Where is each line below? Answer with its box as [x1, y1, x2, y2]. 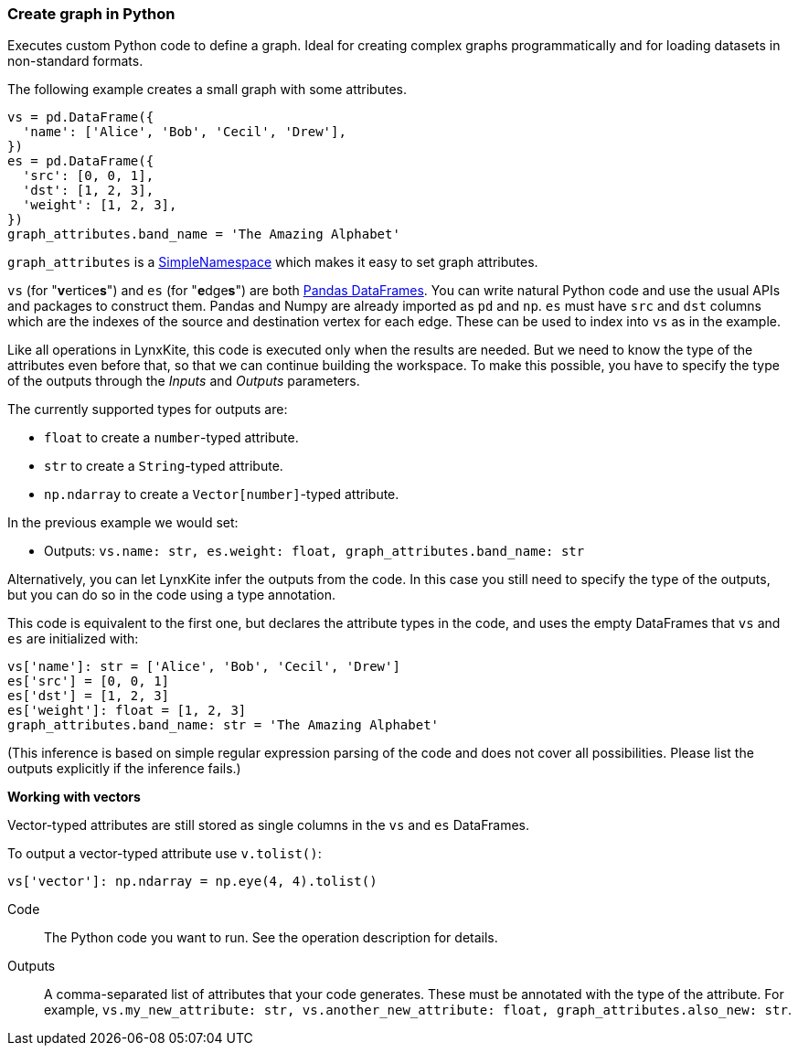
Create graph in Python [7, 5, 176, 23]
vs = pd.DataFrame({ [7, 110, 154, 125]
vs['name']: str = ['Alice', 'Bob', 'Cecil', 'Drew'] [7, 659, 400, 675]
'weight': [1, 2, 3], [22, 197, 177, 213]
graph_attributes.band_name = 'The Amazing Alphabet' [7, 227, 400, 242]
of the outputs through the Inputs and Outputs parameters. [7, 373, 360, 389]
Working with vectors [7, 789, 141, 805]
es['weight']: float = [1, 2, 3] [7, 703, 247, 718]
